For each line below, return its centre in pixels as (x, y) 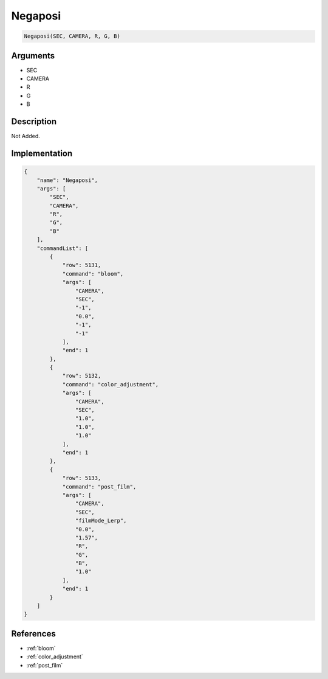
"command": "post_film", (99, 486)
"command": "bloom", (93, 273)
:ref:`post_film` (45, 665)
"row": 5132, (82, 376)
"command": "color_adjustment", (111, 384)
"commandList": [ (63, 248)
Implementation (42, 153)
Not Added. (26, 136)
